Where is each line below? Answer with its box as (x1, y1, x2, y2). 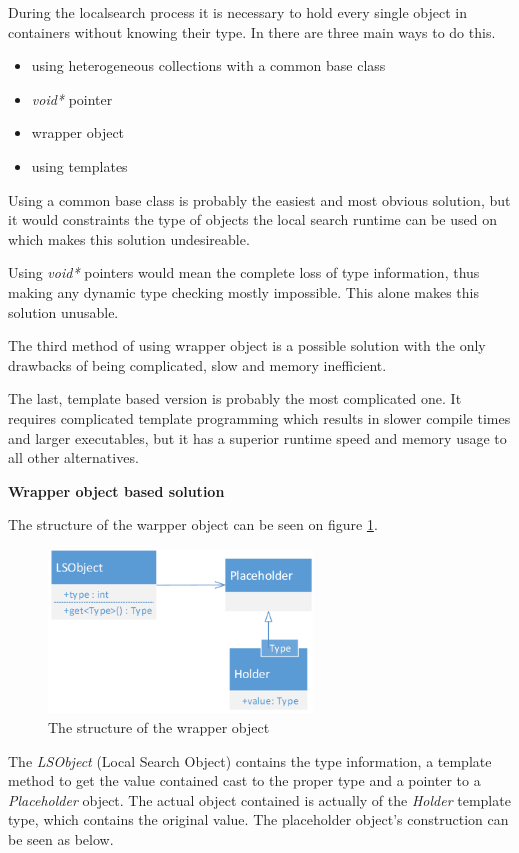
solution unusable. (8, 301, 119, 322)
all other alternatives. (8, 447, 139, 468)
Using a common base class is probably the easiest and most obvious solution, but (8, 189, 511, 210)
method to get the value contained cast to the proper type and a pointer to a (8, 770, 481, 791)
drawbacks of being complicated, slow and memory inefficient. (8, 354, 387, 375)
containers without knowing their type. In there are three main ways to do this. (8, 21, 496, 42)
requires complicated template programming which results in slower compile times (8, 407, 511, 428)
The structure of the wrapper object (48, 716, 270, 737)
